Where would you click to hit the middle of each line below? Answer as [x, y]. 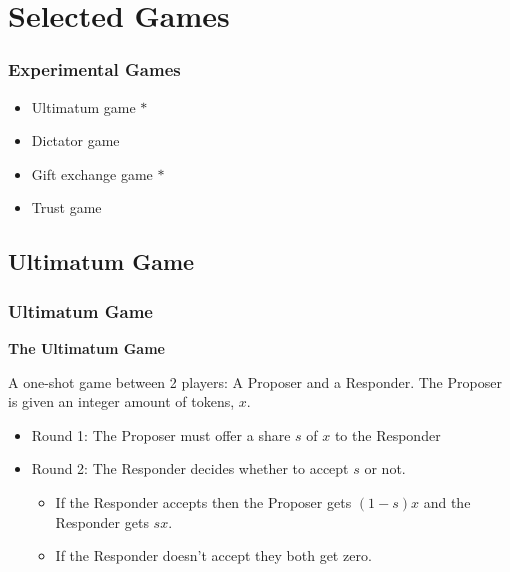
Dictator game [75, 140]
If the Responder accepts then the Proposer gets [203, 501]
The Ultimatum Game [86, 347]
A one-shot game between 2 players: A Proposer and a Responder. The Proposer [255, 381]
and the [447, 501]
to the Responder [387, 434]
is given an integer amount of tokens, [121, 401]
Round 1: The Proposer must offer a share [161, 434]
